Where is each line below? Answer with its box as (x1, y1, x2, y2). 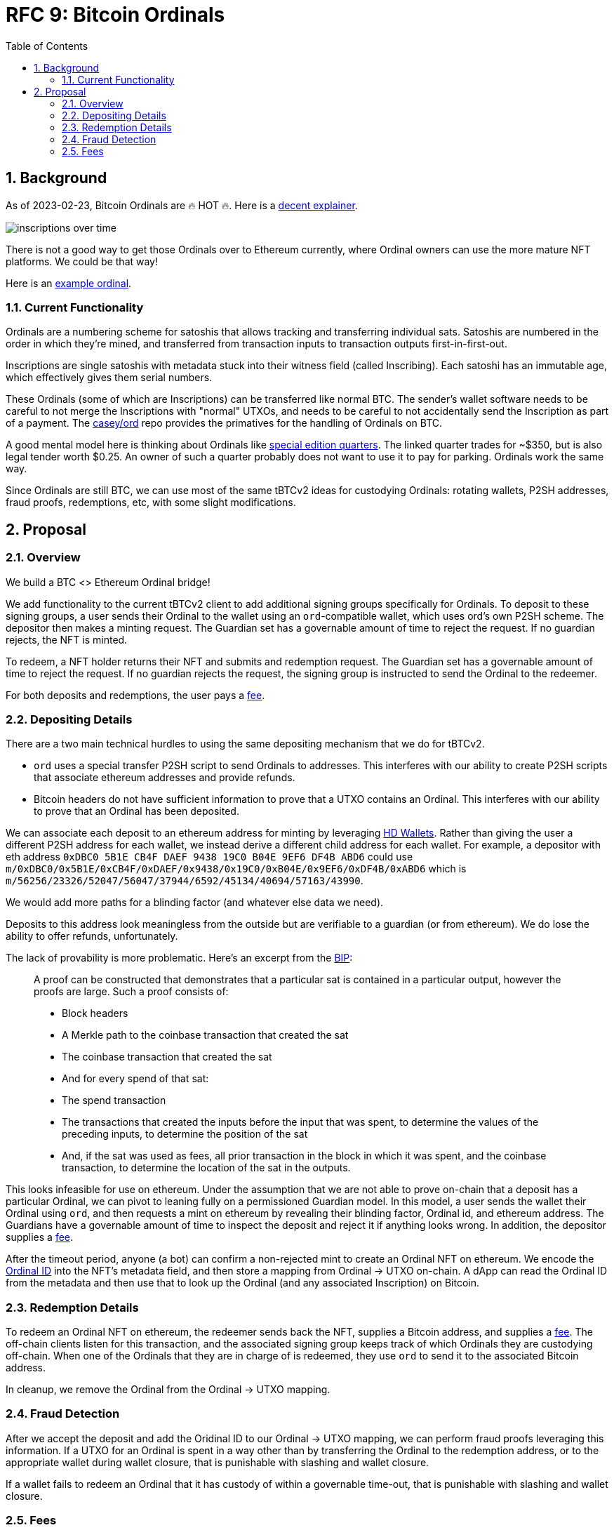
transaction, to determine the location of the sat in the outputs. (62, 1162, 351, 1174)
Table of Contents (6, 39, 88, 52)
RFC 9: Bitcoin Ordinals (6, 3, 225, 27)
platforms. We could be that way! (6, 255, 159, 267)
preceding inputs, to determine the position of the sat (62, 1128, 308, 1140)
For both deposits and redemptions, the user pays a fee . (6, 688, 265, 701)
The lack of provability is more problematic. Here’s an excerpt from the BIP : (6, 952, 353, 964)
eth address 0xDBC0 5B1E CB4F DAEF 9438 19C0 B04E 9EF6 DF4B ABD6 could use (6, 851, 413, 863)
